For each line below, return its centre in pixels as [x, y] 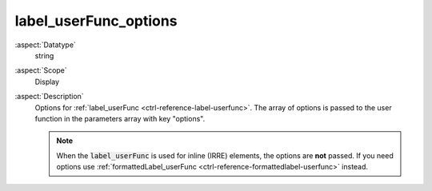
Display [47, 82]
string [44, 55]
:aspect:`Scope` [41, 70]
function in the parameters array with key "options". [120, 118]
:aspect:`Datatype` [45, 45]
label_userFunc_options [96, 21]
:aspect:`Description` [49, 97]
